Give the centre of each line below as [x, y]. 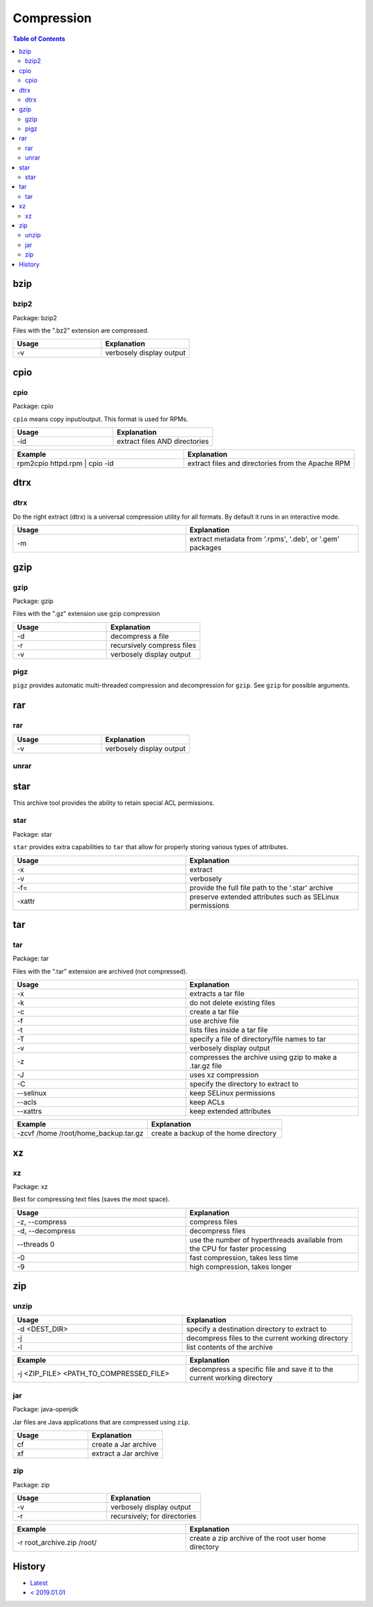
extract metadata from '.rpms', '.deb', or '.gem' [265, 539]
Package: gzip [33, 601]
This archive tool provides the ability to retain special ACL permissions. [114, 803]
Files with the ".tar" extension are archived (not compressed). [100, 971]
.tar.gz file [206, 1066]
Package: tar [31, 958]
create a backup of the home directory [214, 1133]
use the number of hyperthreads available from [266, 1240]
